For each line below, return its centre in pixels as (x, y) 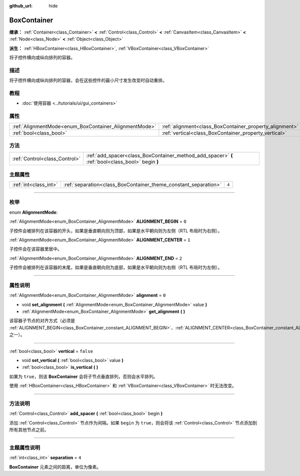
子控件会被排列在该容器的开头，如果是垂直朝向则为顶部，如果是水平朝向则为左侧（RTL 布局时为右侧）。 (116, 231)
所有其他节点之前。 (29, 430)
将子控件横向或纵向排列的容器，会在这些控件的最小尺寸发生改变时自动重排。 (88, 81)
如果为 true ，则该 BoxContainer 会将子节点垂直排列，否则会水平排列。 (83, 376)
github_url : (21, 6)
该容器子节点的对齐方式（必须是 (42, 321)
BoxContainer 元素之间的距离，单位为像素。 (55, 467)
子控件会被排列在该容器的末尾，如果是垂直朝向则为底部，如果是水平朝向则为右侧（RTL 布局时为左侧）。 (116, 267)
